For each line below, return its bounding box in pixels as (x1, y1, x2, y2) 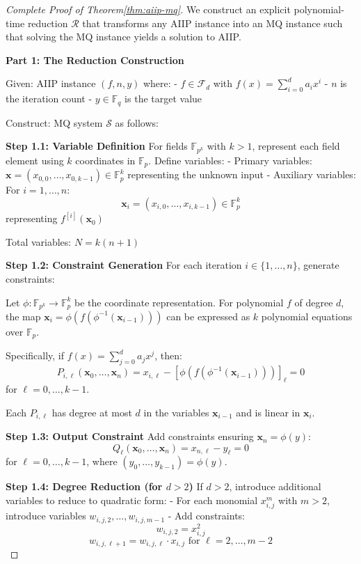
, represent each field (252, 139, 340, 153)
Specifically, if (6, 348, 65, 363)
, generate (297, 258, 339, 272)
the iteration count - (6, 91, 93, 106)
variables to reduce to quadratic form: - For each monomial (6, 493, 258, 508)
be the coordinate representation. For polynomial (74, 295, 284, 309)
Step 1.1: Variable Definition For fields (6, 139, 188, 153)
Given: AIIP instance (6, 76, 96, 91)
